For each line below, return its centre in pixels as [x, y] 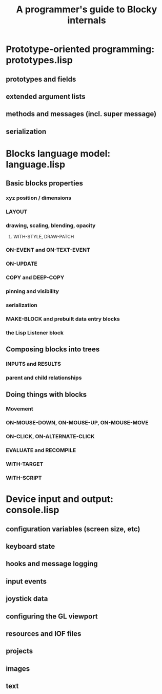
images [18, 669]
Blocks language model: [58, 153]
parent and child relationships [44, 378]
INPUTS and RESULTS [33, 364]
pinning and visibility [33, 291]
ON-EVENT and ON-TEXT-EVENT [48, 250]
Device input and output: [60, 499]
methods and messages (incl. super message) [81, 114]
